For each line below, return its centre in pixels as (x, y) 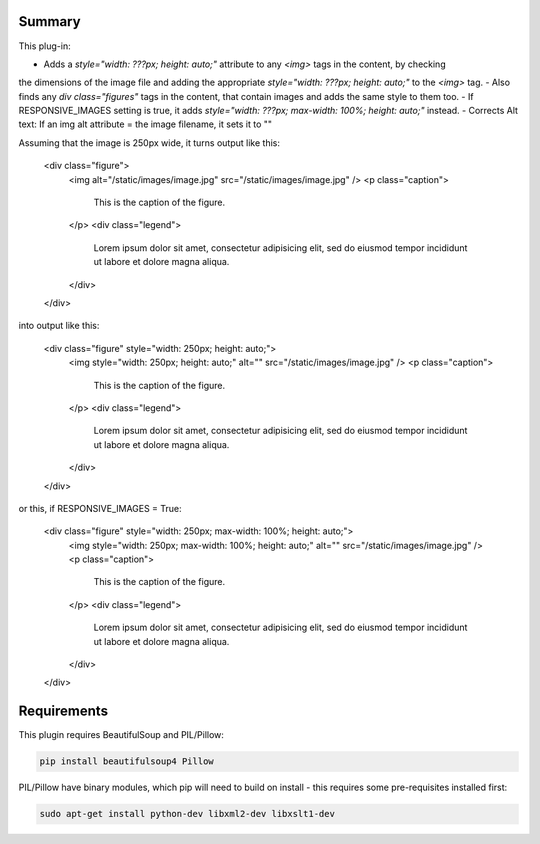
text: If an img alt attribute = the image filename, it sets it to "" (145, 124)
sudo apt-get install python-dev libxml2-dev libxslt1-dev (187, 814)
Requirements (63, 711)
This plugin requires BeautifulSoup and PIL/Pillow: (121, 735)
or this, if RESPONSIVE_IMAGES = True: (100, 508)
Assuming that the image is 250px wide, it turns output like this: (149, 142)
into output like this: (59, 326)
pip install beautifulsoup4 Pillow (126, 761)
